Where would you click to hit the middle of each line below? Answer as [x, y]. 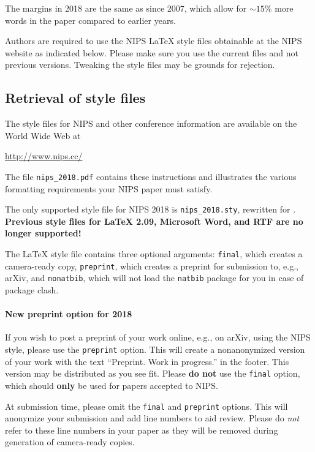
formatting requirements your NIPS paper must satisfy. [109, 188]
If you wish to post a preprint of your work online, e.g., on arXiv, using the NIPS [158, 337]
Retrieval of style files [75, 98]
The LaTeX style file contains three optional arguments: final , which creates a [154, 254]
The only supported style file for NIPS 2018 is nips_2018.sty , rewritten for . [150, 209]
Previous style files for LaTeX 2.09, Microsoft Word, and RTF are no [154, 221]
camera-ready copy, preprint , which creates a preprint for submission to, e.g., [152, 266]
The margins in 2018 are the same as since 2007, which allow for [126, 8]
